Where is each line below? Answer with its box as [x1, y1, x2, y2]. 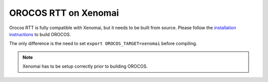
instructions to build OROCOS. [9, 31, 71, 37]
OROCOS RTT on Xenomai [9, 7, 119, 18]
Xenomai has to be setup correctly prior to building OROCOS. [22, 63, 148, 69]
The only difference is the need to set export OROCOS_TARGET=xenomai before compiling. [9, 41, 198, 46]
